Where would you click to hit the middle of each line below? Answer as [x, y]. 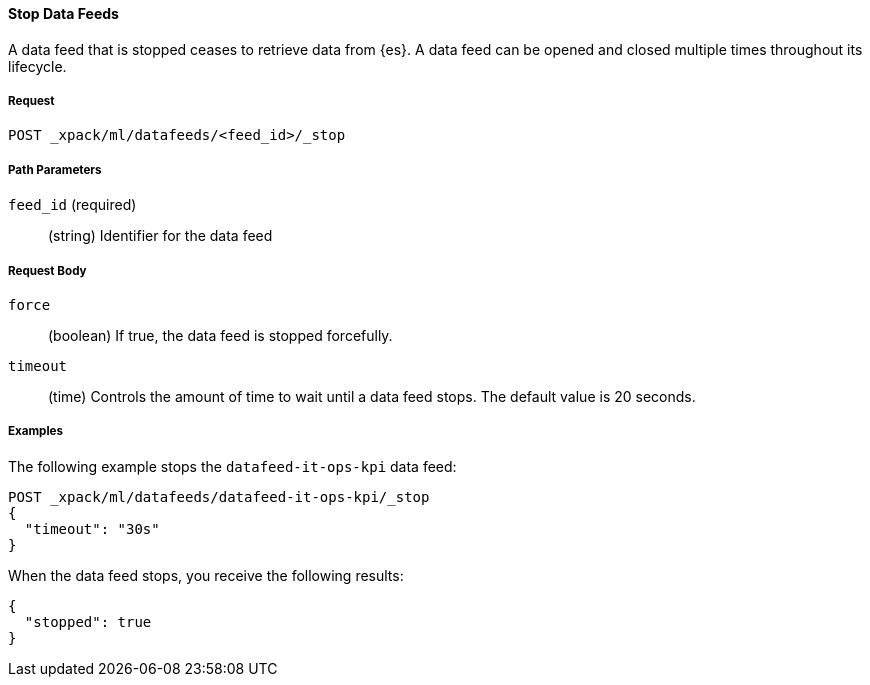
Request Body [47, 270]
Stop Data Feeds [63, 13]
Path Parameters [55, 169]
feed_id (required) [72, 205]
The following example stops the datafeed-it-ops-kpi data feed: [232, 466]
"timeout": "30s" [92, 528]
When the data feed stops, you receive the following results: [206, 575]
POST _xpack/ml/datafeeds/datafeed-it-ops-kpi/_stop [219, 496]
